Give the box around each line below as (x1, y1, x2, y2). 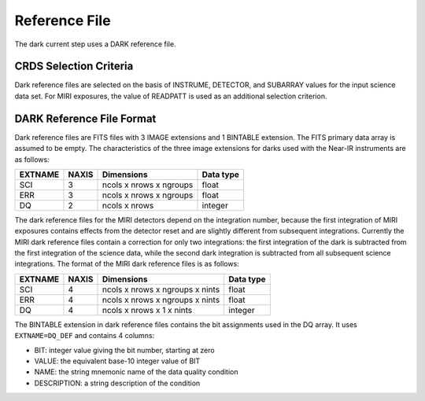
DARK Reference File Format (14, 112, 157, 125)
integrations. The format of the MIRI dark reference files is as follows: (14, 259, 239, 269)
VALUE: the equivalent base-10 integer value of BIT (34, 356, 201, 366)
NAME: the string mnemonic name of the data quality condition (34, 367, 238, 377)
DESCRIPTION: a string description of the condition (34, 378, 201, 388)
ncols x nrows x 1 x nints (102, 304, 193, 315)
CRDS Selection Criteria (14, 60, 134, 73)
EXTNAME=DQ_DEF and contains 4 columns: (14, 331, 155, 340)
